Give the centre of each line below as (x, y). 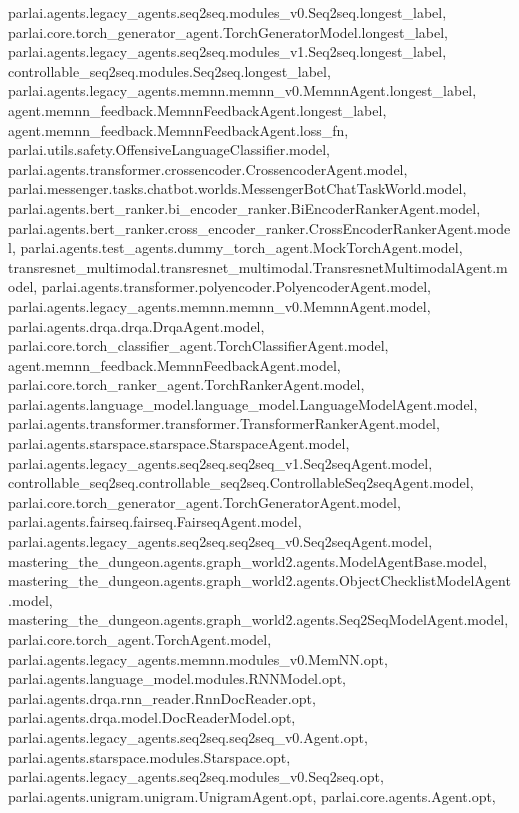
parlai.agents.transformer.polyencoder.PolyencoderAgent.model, (236, 286)
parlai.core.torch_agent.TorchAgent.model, (140, 639)
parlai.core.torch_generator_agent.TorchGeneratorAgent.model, (204, 501)
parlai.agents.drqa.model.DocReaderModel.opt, (152, 717)
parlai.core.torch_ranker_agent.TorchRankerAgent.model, (186, 384)
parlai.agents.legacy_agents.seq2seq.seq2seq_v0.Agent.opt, (188, 736)
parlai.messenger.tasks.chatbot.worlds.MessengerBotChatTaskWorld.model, (237, 188)
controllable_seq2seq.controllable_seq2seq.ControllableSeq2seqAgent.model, (241, 482)
